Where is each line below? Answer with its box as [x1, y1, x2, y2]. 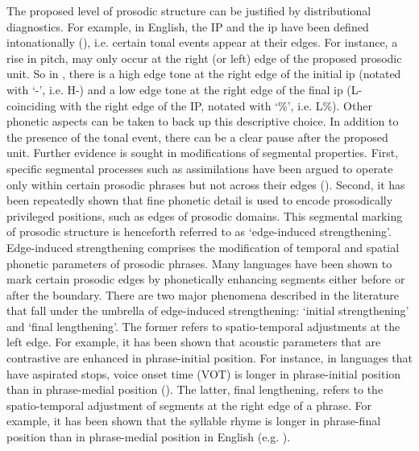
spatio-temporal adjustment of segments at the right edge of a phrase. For [6, 396, 371, 413]
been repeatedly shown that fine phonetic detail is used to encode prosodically [6, 192, 393, 209]
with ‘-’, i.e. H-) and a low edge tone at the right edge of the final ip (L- [6, 81, 363, 97]
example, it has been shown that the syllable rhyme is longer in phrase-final [6, 412, 381, 429]
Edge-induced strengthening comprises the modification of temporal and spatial [6, 238, 400, 255]
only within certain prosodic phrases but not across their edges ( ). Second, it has [6, 176, 405, 192]
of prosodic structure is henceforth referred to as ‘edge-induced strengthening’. [6, 223, 392, 240]
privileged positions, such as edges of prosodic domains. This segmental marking [6, 207, 403, 224]
